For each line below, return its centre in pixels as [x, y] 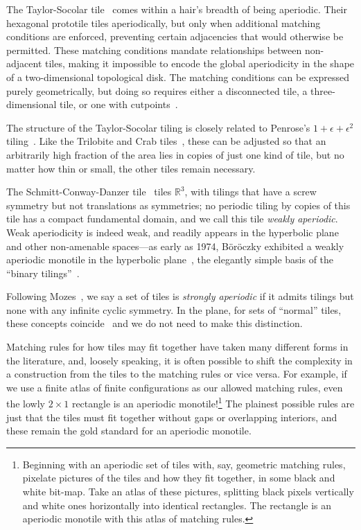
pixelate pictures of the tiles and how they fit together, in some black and [179, 478]
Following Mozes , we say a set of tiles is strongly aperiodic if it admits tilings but [180, 296]
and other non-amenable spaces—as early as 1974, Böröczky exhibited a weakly [175, 246]
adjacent [24, 63]
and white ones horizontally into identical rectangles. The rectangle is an [177, 505]
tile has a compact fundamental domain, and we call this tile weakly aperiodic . [172, 219]
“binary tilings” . [43, 273]
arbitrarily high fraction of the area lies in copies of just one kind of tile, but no [175, 154]
